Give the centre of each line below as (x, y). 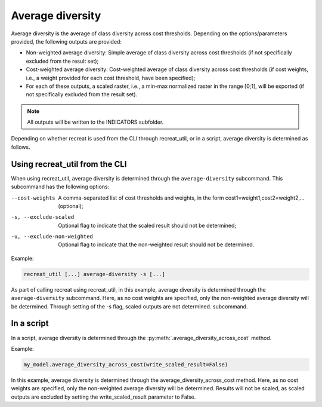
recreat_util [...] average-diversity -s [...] (94, 274)
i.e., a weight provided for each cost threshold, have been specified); (111, 78)
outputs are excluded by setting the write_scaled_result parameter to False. (103, 397)
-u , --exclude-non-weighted (52, 237)
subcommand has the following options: (60, 187)
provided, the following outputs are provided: (66, 41)
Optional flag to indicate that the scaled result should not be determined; (147, 225)
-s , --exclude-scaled (43, 217)
